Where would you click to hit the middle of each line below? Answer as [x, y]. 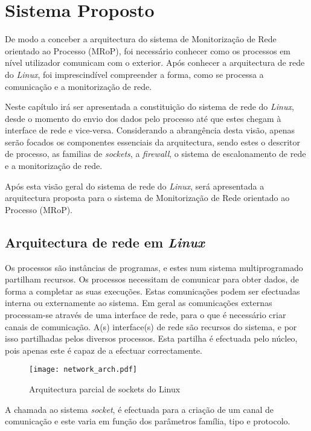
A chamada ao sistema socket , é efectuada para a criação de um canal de [139, 409]
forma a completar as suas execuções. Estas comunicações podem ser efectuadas [152, 291]
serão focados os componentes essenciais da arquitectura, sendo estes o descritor [153, 142]
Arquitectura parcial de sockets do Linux [105, 389]
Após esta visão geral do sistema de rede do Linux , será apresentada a [135, 186]
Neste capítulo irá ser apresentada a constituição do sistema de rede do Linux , [149, 107]
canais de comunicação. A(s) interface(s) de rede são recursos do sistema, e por [151, 326]
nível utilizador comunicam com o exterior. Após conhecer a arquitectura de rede [155, 62]
